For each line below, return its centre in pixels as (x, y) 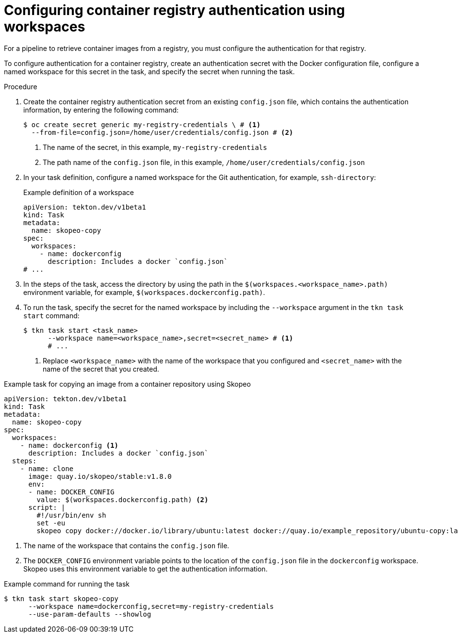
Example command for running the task (67, 584)
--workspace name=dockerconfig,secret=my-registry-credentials (151, 606)
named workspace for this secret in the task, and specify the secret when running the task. (149, 71)
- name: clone (47, 468)
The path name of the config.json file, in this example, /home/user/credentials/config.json (204, 162)
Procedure (21, 86)
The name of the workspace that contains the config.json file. (126, 545)
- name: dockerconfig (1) (69, 445)
